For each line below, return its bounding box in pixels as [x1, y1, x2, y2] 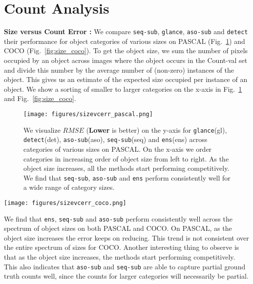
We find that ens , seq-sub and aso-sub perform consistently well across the [4, 213, 232, 223]
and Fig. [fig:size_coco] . [4, 93, 76, 103]
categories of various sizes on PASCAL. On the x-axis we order [23, 143, 212, 154]
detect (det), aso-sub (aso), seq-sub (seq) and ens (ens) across [23, 134, 208, 144]
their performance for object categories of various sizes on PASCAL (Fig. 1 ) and [4, 36, 245, 46]
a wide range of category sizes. [23, 182, 115, 192]
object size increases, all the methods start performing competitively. [23, 163, 230, 173]
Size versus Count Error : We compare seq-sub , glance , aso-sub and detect [4, 26, 248, 37]
